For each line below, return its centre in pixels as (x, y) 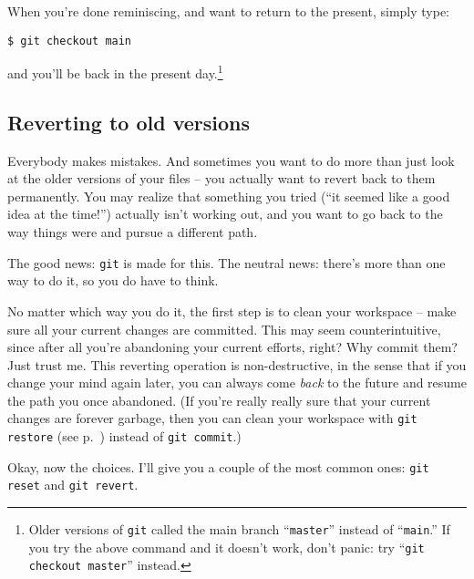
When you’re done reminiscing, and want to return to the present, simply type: (229, 11)
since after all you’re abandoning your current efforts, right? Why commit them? (232, 347)
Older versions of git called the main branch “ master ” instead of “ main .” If (239, 529)
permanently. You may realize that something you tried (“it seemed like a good (229, 196)
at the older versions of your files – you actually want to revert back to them (222, 178)
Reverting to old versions (129, 122)
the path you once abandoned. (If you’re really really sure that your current (219, 400)
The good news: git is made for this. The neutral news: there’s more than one (227, 262)
